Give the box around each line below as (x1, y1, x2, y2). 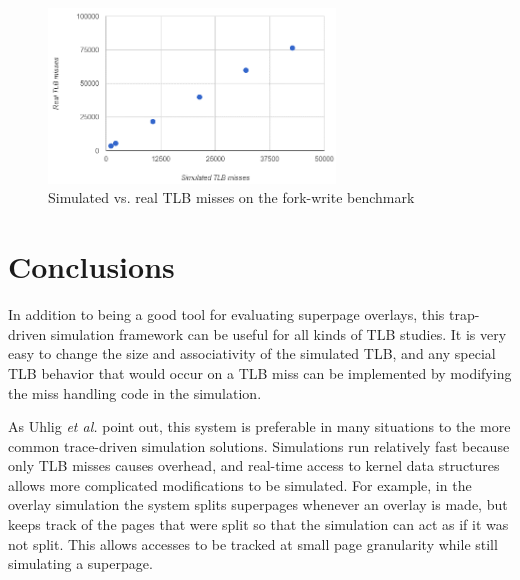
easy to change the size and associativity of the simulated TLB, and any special (8, 343, 496, 364)
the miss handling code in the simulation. (8, 382, 262, 403)
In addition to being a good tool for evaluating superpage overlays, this (8, 304, 445, 325)
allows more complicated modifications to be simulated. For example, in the (8, 474, 472, 495)
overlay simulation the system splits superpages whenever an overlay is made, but (8, 494, 508, 515)
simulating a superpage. (8, 553, 153, 574)
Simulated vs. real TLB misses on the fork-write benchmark (48, 187, 415, 208)
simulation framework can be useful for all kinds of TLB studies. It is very (50, 323, 507, 344)
